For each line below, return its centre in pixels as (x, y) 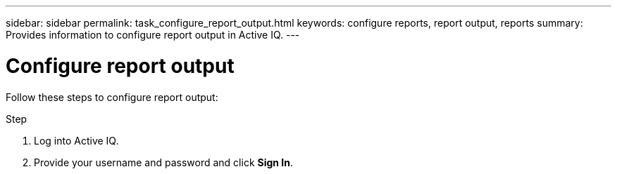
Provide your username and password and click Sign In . (164, 162)
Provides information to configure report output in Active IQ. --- (153, 35)
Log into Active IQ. (76, 140)
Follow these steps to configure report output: (112, 97)
